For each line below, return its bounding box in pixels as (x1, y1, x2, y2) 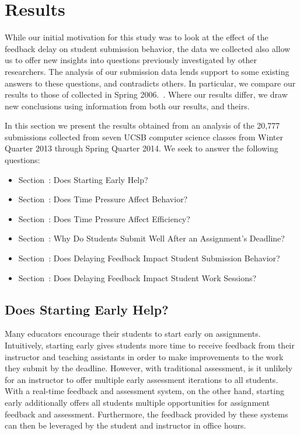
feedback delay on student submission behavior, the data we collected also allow (5, 42, 291, 54)
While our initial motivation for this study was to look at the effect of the (5, 31, 268, 43)
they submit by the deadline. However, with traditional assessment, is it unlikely (5, 362, 292, 374)
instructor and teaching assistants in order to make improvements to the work (5, 350, 284, 362)
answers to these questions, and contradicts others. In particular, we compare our (5, 77, 296, 89)
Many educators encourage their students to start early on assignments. (5, 327, 261, 340)
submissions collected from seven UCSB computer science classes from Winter (5, 130, 283, 143)
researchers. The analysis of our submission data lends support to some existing (5, 65, 289, 77)
